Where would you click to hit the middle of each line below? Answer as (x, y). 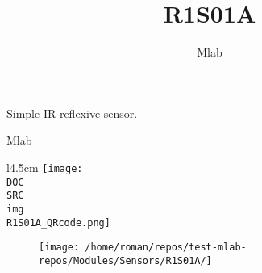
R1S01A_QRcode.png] (58, 223)
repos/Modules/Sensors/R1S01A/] (125, 260)
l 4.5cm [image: (45, 167)
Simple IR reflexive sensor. (72, 113)
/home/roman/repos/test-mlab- (166, 248)
